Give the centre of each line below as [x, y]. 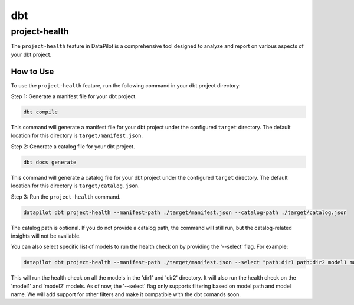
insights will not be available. [46, 236]
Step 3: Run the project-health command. [66, 197]
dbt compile [41, 112]
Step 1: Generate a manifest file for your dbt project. [74, 96]
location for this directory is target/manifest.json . [77, 135]
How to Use [32, 71]
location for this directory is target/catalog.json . [75, 186]
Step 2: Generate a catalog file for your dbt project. [73, 146]
